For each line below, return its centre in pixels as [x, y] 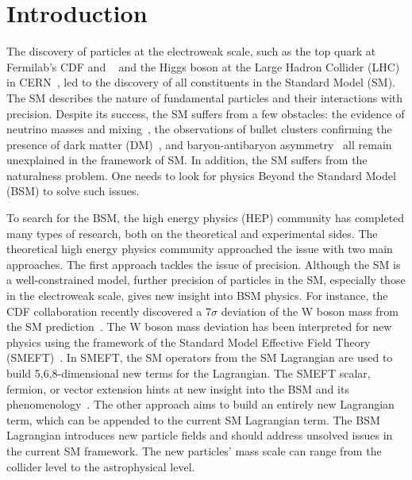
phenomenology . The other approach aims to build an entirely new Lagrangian [200, 404]
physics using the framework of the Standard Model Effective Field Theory [189, 342]
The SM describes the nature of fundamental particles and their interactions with [205, 97]
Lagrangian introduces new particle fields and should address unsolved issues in [200, 435]
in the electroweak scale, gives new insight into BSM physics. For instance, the [197, 296]
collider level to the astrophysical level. [101, 466]
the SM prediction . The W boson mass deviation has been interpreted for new [199, 326]
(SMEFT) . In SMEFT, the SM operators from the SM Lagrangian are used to [200, 357]
